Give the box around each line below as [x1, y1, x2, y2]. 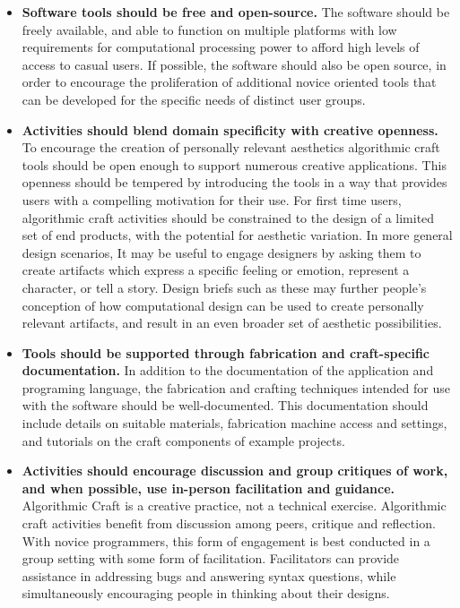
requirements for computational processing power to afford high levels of [22, 38, 420, 56]
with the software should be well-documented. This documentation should [22, 396, 429, 415]
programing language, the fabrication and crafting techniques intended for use [22, 378, 450, 397]
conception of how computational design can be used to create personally [22, 295, 424, 314]
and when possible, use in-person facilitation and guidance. [22, 478, 395, 497]
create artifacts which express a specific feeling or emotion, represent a [22, 261, 410, 279]
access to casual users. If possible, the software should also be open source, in [22, 55, 447, 73]
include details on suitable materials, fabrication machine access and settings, [22, 414, 447, 432]
